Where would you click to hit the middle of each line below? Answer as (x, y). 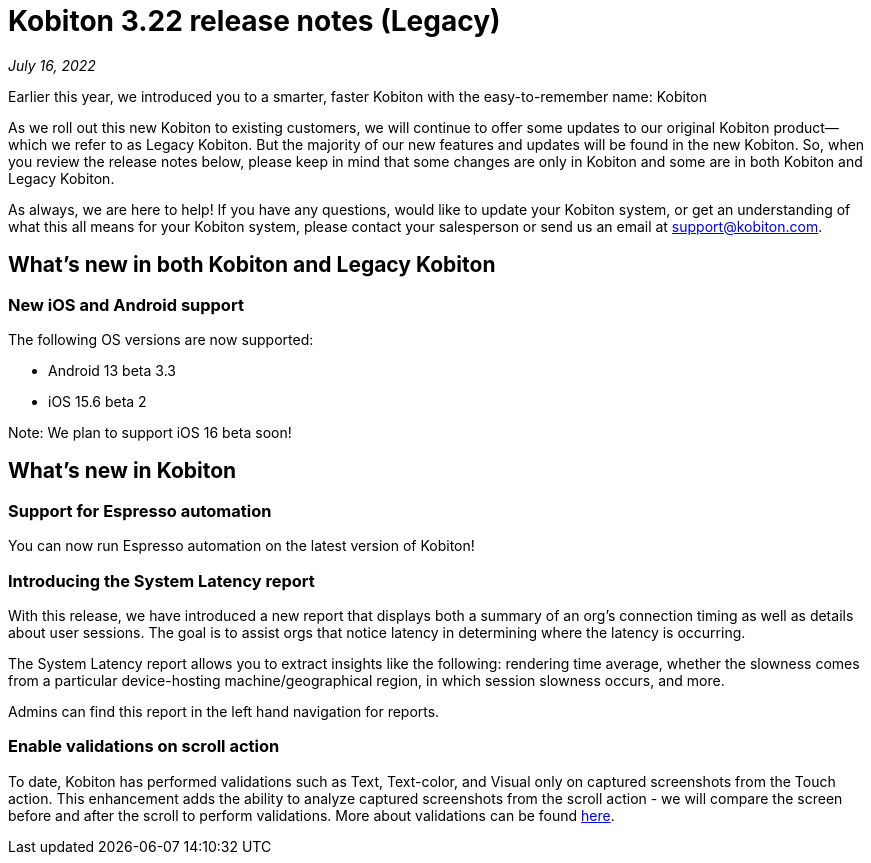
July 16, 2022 (52, 65)
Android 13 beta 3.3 (112, 370)
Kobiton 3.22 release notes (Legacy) (254, 21)
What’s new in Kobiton (122, 471)
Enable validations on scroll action (144, 746)
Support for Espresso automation (140, 510)
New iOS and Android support (126, 304)
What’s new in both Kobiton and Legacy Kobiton (252, 265)
